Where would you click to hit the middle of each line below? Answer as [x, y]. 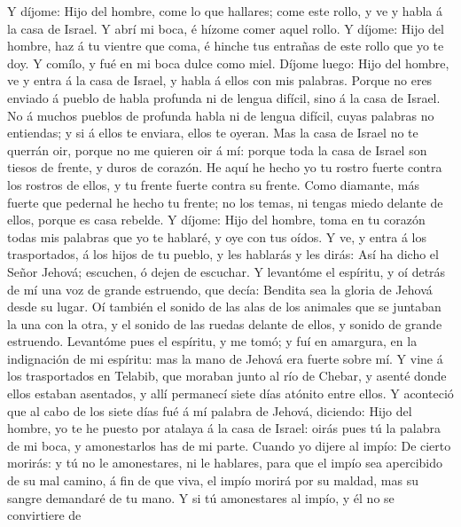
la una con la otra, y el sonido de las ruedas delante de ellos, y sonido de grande [225, 323]
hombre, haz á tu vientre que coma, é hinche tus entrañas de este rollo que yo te [226, 46]
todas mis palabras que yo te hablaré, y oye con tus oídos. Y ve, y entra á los [217, 236]
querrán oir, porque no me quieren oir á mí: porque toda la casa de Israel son [217, 149]
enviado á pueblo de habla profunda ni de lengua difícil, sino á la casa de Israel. [224, 97]
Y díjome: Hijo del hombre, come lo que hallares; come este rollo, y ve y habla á [225, 11]
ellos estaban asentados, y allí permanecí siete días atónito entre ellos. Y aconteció [230, 393]
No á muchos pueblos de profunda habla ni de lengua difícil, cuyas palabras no [221, 115]
